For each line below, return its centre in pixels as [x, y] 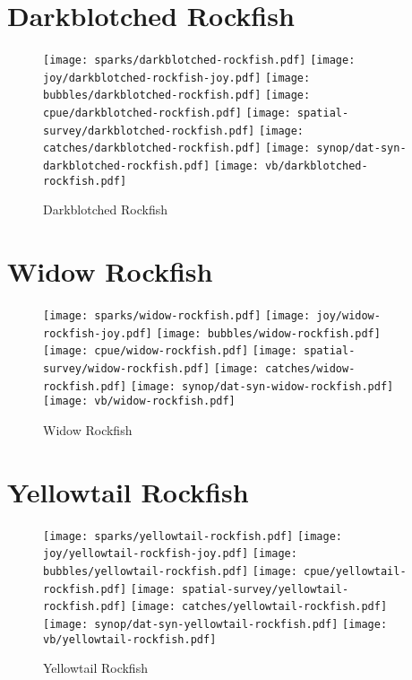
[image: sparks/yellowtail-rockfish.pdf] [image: [193, 536]
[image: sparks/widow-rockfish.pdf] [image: [177, 316]
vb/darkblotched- [317, 166]
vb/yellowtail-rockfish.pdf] [130, 639]
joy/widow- [348, 316]
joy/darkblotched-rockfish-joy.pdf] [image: [177, 78]
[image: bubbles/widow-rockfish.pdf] [268, 333]
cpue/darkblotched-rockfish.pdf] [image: [167, 113]
